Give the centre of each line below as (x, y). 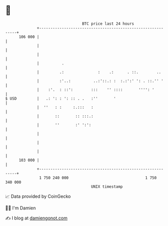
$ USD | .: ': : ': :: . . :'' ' (61, 98)
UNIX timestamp (107, 186)
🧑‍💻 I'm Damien (21, 208)
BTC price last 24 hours (108, 24)
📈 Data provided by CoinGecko (38, 196)
